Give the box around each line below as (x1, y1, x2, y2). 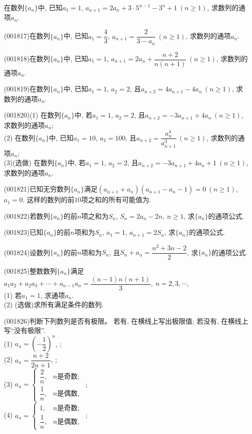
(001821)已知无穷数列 (4, 184, 70, 194)
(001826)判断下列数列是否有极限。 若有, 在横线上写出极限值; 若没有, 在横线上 (4, 315, 249, 326)
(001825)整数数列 (4, 265, 57, 276)
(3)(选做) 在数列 (4, 157, 54, 168)
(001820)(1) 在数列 (4, 110, 61, 120)
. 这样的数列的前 (22, 194, 75, 205)
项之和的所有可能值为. (81, 194, 151, 205)
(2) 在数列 (4, 132, 35, 142)
